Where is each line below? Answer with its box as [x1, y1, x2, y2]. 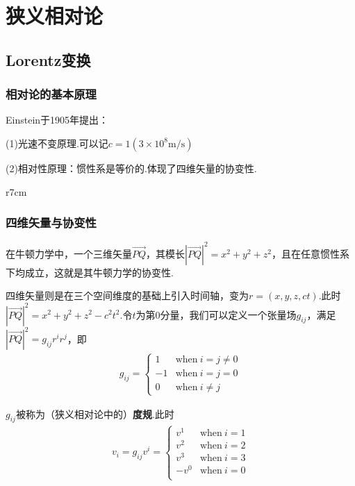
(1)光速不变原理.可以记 [6, 135, 108, 150]
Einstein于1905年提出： [6, 112, 109, 127]
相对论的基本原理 [6, 85, 97, 103]
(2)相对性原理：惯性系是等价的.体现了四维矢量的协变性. [6, 160, 257, 175]
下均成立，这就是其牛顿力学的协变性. [6, 265, 174, 279]
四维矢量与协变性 [6, 214, 97, 231]
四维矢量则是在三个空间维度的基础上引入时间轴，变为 [6, 288, 249, 303]
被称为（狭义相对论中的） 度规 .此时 [15, 406, 174, 421]
